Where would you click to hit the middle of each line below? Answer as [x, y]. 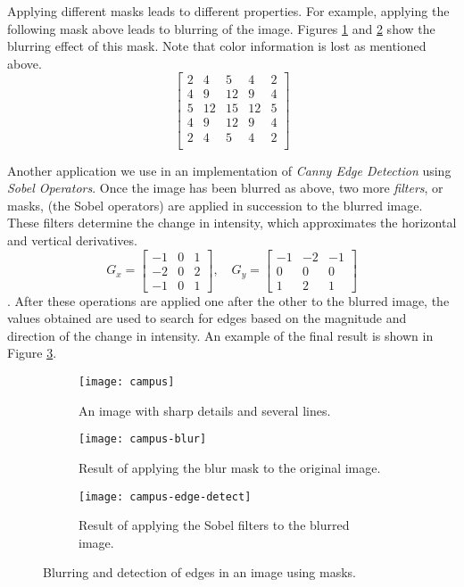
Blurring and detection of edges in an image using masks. [199, 572]
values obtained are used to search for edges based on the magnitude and [207, 318]
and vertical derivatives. [72, 240]
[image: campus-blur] [143, 439]
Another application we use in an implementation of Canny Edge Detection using [229, 170]
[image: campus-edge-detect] [165, 496]
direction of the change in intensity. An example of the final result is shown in [220, 335]
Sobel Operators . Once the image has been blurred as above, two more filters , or [225, 188]
